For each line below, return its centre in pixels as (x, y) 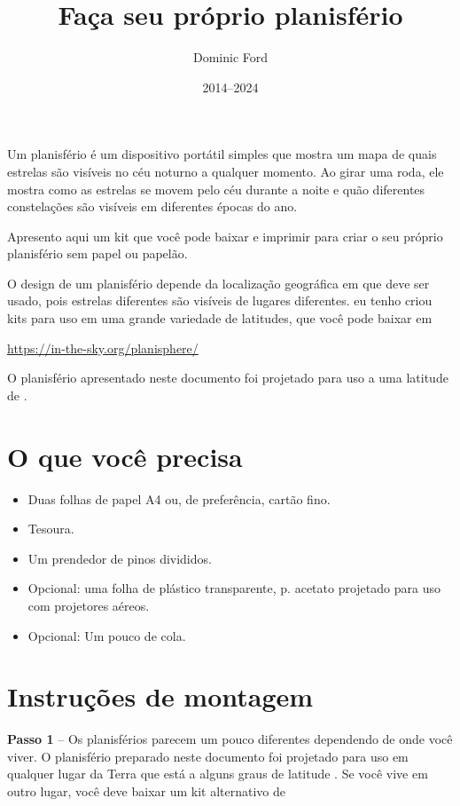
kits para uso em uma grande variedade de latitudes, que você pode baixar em (220, 318)
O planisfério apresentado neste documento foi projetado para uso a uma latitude (228, 378)
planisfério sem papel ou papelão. (97, 253)
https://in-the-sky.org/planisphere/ (103, 348)
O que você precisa (125, 456)
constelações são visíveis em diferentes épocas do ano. (152, 206)
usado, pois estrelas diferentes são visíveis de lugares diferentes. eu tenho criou (220, 300)
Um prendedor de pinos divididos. (120, 558)
